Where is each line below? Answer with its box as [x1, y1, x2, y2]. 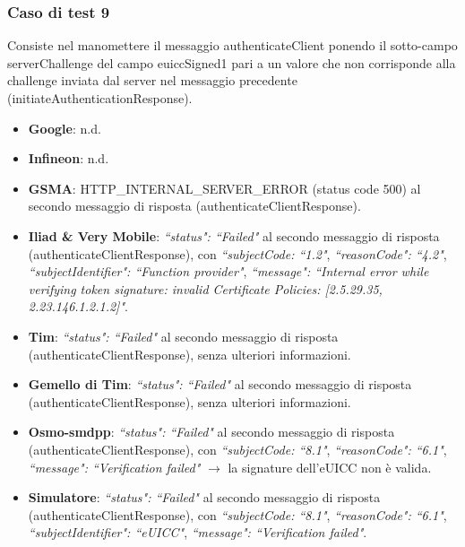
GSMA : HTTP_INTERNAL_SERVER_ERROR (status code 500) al [28, 178, 421, 197]
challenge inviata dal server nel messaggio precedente [7, 71, 297, 90]
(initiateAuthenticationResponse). [7, 89, 193, 107]
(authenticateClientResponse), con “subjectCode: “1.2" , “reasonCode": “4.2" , [28, 244, 447, 263]
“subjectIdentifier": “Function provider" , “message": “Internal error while [28, 262, 429, 281]
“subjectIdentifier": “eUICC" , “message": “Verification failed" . [28, 523, 367, 542]
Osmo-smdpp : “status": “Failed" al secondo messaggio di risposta [28, 422, 395, 441]
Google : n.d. [28, 118, 101, 137]
